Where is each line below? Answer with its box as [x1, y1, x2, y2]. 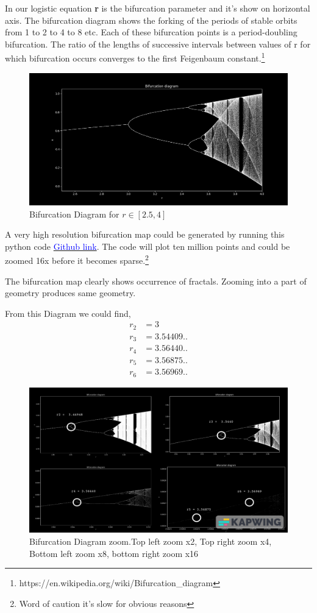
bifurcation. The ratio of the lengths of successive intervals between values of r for [5, 37, 311, 50]
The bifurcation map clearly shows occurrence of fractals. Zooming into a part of [5, 274, 307, 287]
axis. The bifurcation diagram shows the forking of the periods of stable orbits [5, 13, 297, 26]
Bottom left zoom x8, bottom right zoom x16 [29, 547, 199, 559]
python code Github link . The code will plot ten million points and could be [5, 239, 290, 252]
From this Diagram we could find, [5, 306, 131, 319]
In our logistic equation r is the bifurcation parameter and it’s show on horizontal [5, 2, 310, 14]
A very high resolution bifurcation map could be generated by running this [5, 228, 285, 241]
